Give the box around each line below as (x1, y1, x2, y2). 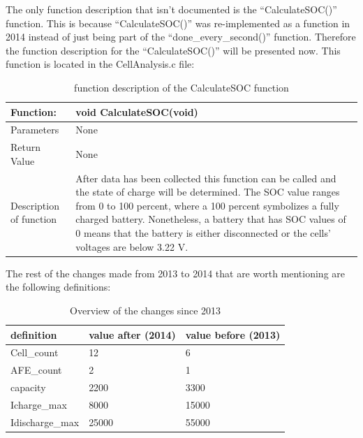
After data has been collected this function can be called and (75, 170, 336, 185)
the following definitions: (6, 279, 111, 294)
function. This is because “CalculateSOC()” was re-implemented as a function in (6, 15, 350, 30)
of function (10, 212, 57, 226)
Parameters (10, 122, 59, 137)
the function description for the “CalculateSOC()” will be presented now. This (6, 43, 341, 57)
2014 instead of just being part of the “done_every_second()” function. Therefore (6, 29, 356, 44)
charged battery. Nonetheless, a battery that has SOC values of (75, 212, 346, 226)
